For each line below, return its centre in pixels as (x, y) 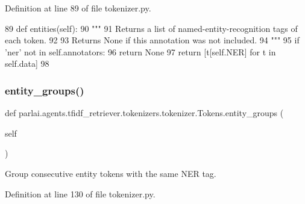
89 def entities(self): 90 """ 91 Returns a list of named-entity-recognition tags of (151, 28)
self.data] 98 (27, 63)
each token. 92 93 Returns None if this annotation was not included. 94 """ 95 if (152, 40)
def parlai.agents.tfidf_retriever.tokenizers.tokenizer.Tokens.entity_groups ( (144, 113)
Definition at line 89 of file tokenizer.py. (78, 8)
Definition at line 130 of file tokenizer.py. (80, 193)
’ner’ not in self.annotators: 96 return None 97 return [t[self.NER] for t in (140, 51)
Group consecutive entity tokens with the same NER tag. (111, 173)
